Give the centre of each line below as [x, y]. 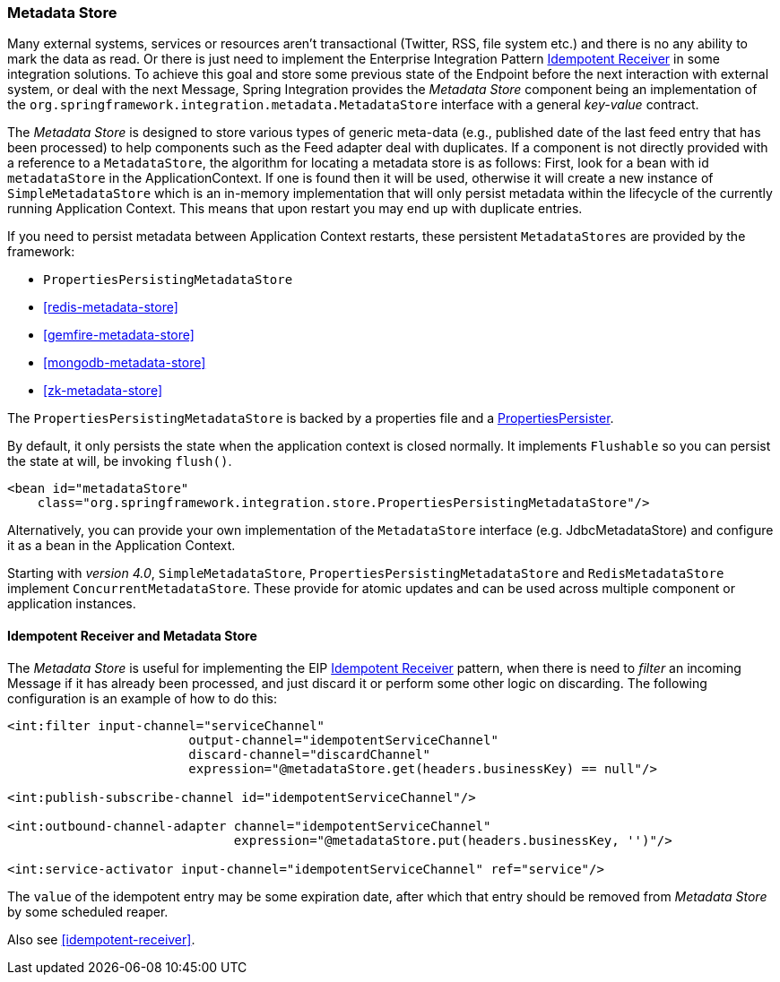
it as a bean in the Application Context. [121, 546]
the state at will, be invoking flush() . [120, 461]
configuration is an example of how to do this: [142, 698]
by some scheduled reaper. [88, 911]
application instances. [72, 604]
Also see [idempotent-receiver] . [101, 939]
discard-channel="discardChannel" [310, 754]
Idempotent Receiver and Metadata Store [132, 635]
